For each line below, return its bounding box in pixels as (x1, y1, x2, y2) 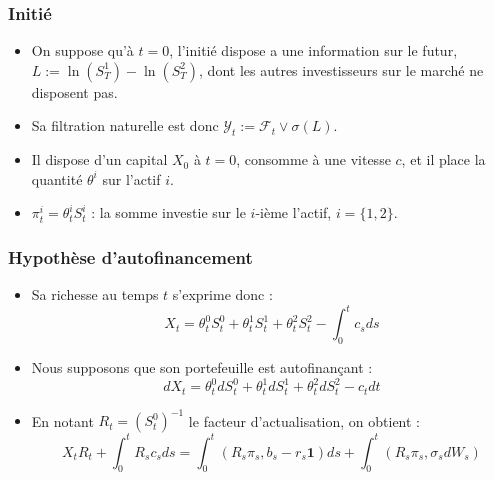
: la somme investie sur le (91, 202, 246, 223)
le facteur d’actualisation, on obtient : (188, 410, 421, 431)
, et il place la (401, 149, 486, 170)
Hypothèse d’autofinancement (8, 244, 253, 269)
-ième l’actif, (255, 202, 332, 223)
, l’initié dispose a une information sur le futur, (169, 40, 458, 61)
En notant (31, 410, 94, 431)
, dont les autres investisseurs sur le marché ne (199, 59, 484, 80)
